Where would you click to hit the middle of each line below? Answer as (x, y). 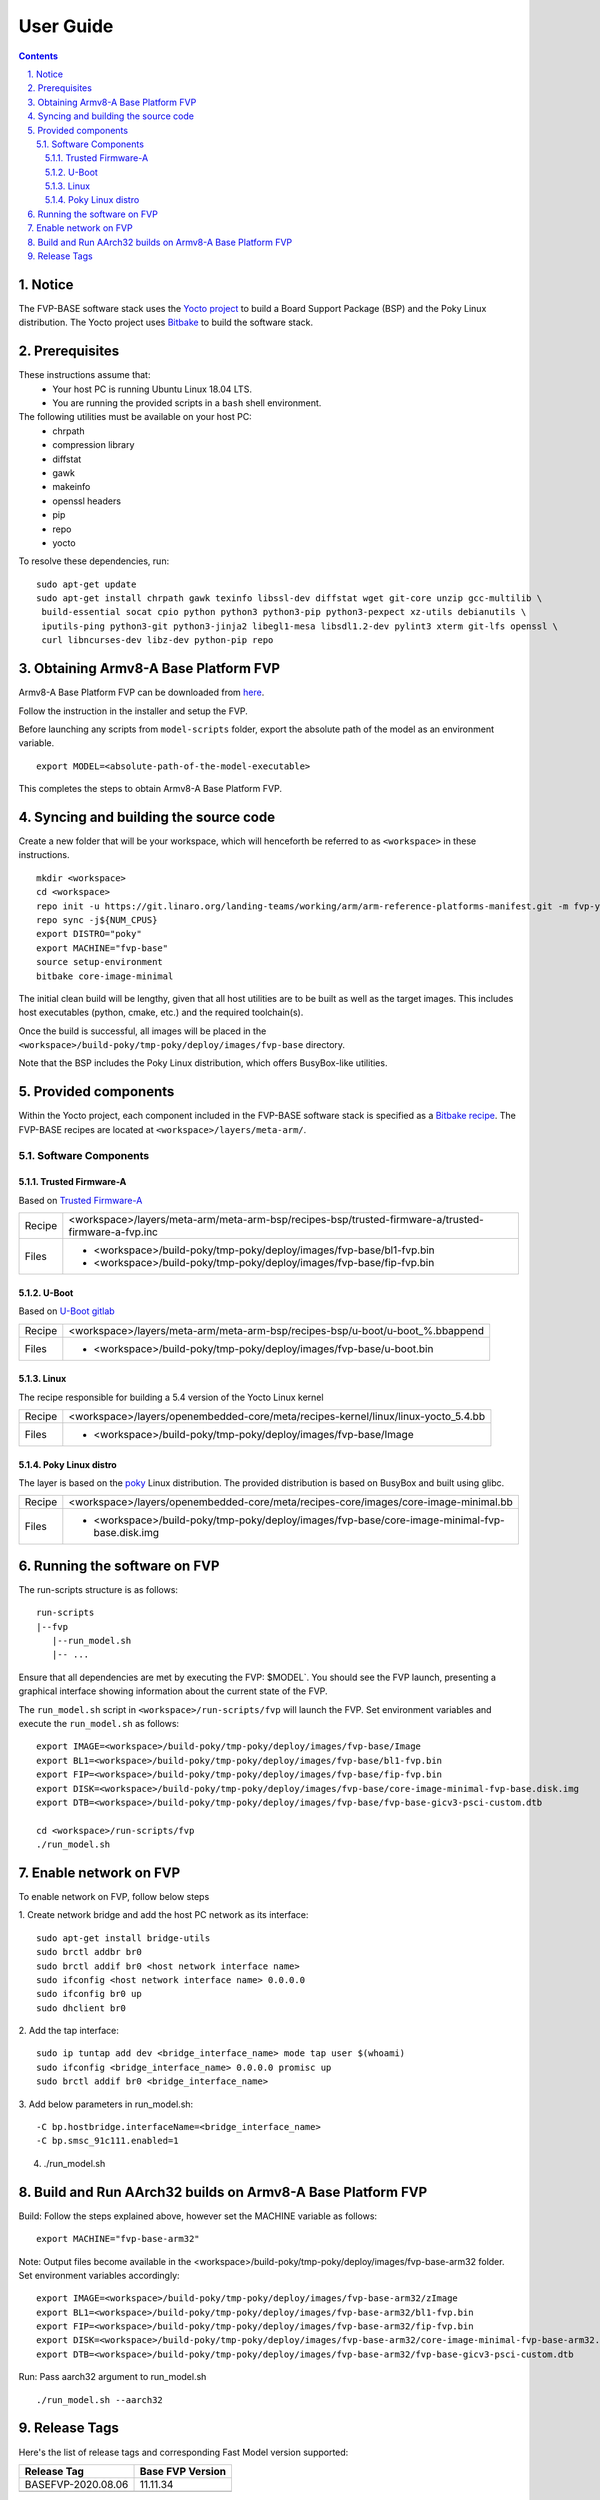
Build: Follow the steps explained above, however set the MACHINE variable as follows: (198, 2216)
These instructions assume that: (84, 375)
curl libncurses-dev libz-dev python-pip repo (157, 640)
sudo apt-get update (86, 584)
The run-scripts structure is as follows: (98, 1589)
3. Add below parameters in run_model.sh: (106, 2104)
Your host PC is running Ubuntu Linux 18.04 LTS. (152, 389)
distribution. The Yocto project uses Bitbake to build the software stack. (166, 322)
